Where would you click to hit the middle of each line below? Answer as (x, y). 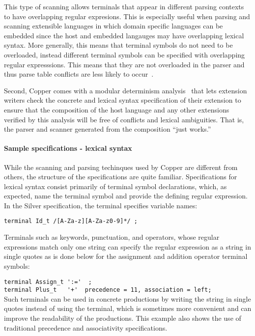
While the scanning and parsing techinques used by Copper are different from (121, 167)
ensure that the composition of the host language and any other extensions (117, 109)
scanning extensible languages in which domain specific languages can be (113, 26)
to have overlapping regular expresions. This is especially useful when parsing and (127, 16)
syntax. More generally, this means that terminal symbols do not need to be (118, 45)
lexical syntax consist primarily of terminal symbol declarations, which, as (115, 186)
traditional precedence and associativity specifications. (86, 327)
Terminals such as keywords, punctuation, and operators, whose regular (112, 237)
